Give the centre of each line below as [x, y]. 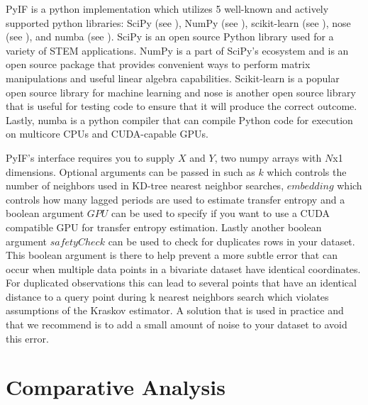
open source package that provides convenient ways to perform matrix [158, 64]
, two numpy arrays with [268, 157]
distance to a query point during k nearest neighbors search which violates [167, 296]
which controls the [307, 171]
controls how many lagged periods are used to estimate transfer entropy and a [175, 199]
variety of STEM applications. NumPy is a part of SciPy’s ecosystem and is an [177, 50]
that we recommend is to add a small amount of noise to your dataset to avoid [177, 324]
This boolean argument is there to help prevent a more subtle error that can [172, 255]
